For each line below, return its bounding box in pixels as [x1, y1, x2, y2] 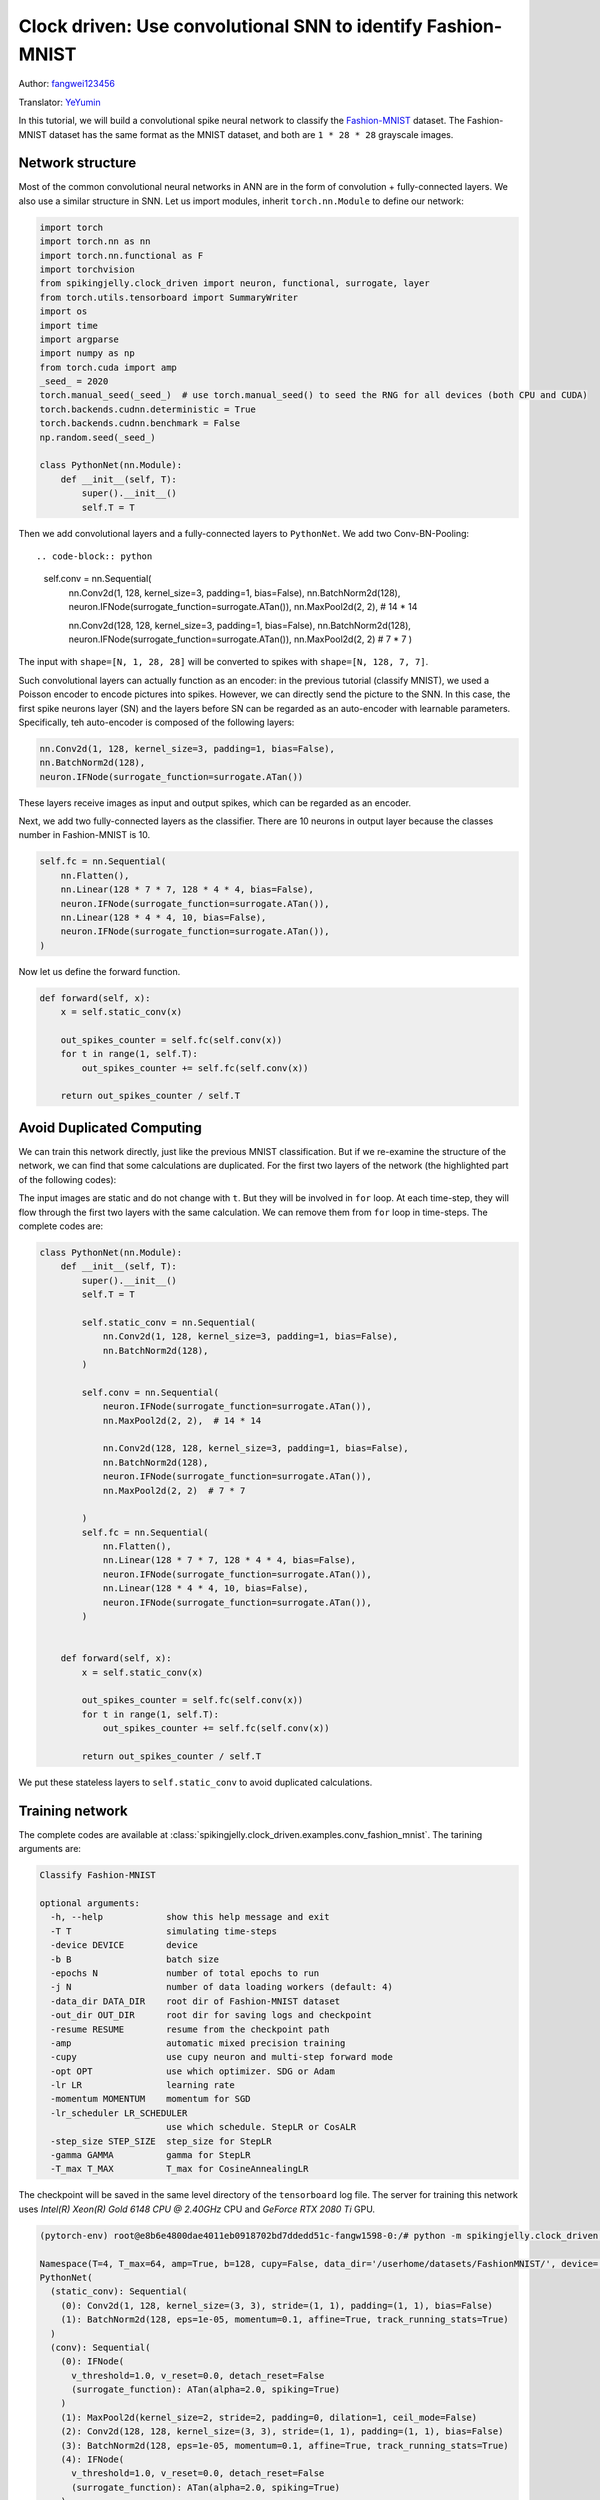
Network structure [18, 155, 137, 172]
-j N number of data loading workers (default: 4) [50, 1981, 394, 1993]
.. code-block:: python [36, 550, 153, 562]
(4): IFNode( [60, 2454, 125, 2465]
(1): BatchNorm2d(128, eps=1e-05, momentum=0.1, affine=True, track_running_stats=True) [60, 2314, 509, 2325]
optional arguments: [39, 1898, 140, 1909]
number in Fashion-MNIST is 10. [18, 829, 151, 841]
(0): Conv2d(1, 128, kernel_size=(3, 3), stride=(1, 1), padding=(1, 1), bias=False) [60, 2300, 494, 2311]
